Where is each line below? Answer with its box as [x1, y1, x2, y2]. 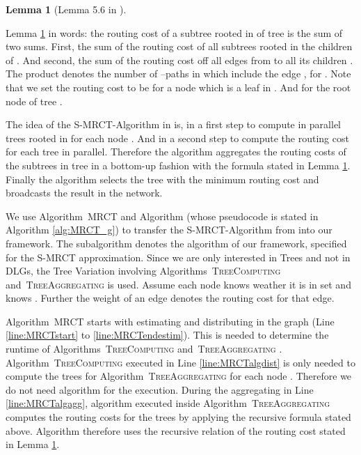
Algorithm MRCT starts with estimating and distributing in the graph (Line [6, 314, 335, 328]
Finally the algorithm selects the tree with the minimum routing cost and [6, 171, 319, 186]
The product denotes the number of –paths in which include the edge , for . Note [6, 66, 351, 81]
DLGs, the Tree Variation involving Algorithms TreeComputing [6, 263, 281, 278]
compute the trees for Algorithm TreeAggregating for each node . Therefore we [6, 369, 352, 383]
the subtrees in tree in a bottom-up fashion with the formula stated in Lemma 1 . [6, 157, 351, 172]
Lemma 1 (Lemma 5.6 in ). [6, 2, 127, 16]
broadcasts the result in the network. [6, 185, 163, 200]
